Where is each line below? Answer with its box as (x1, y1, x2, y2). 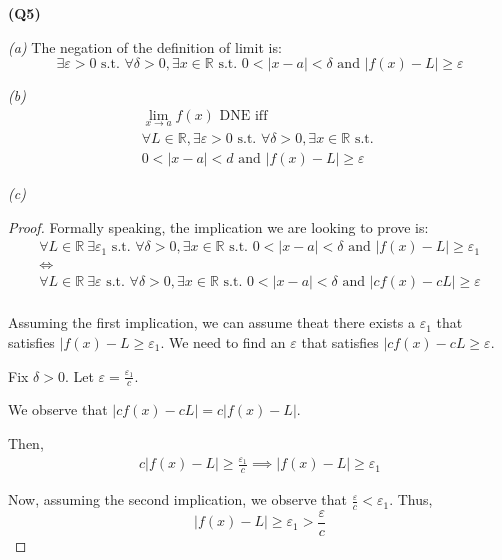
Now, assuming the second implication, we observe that (8, 489, 348, 510)
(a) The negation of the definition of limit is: (8, 36, 282, 57)
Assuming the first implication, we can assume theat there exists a (8, 312, 415, 333)
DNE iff (219, 108, 268, 123)
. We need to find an (160, 332, 286, 352)
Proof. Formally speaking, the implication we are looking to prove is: (8, 216, 429, 237)
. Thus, (389, 489, 433, 510)
